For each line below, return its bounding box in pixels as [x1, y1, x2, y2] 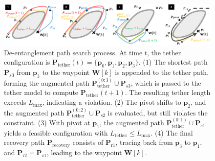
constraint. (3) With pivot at [4, 117, 90, 128]
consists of [72, 137, 104, 147]
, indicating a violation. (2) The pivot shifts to [42, 97, 181, 107]
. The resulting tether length [125, 87, 211, 97]
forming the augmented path [4, 77, 90, 88]
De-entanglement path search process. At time [4, 47, 143, 57]
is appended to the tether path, [115, 67, 209, 77]
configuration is [4, 57, 50, 67]
